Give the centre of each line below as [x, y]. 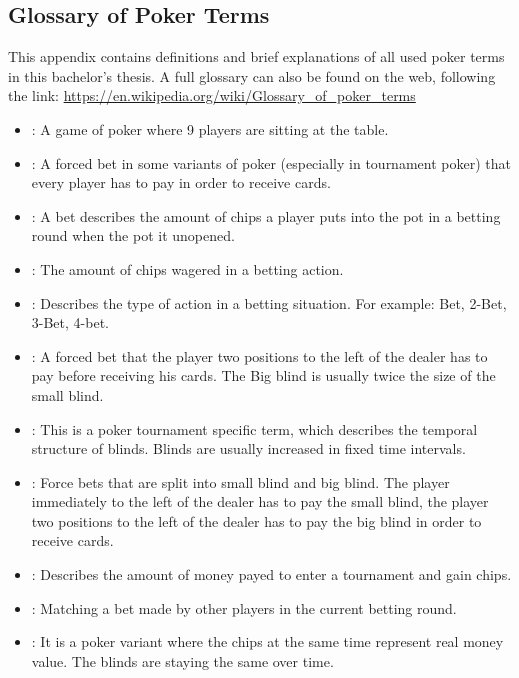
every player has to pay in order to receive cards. [181, 182]
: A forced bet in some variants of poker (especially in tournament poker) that [271, 162]
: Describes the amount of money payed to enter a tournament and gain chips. [271, 574]
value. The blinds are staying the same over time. [182, 660]
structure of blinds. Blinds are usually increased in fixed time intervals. [248, 448]
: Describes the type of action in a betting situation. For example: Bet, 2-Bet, [269, 302]
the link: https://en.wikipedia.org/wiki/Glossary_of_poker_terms [212, 95]
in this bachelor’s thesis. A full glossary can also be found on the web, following [252, 75]
